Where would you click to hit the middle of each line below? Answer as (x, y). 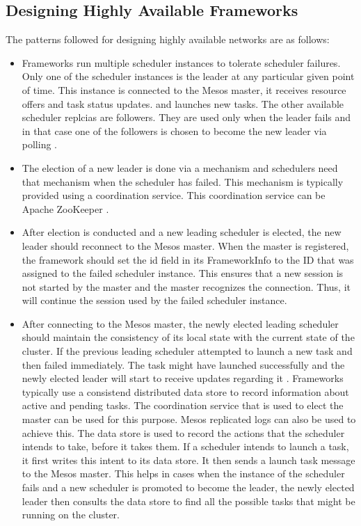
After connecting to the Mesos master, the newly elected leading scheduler (180, 323)
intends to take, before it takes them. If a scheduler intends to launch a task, (185, 446)
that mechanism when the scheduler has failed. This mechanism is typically (183, 181)
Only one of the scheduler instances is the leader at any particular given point (188, 76)
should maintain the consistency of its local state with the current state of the (188, 337)
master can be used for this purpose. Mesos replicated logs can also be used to (189, 419)
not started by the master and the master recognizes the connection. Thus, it (186, 286)
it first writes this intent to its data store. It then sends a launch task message (188, 460)
